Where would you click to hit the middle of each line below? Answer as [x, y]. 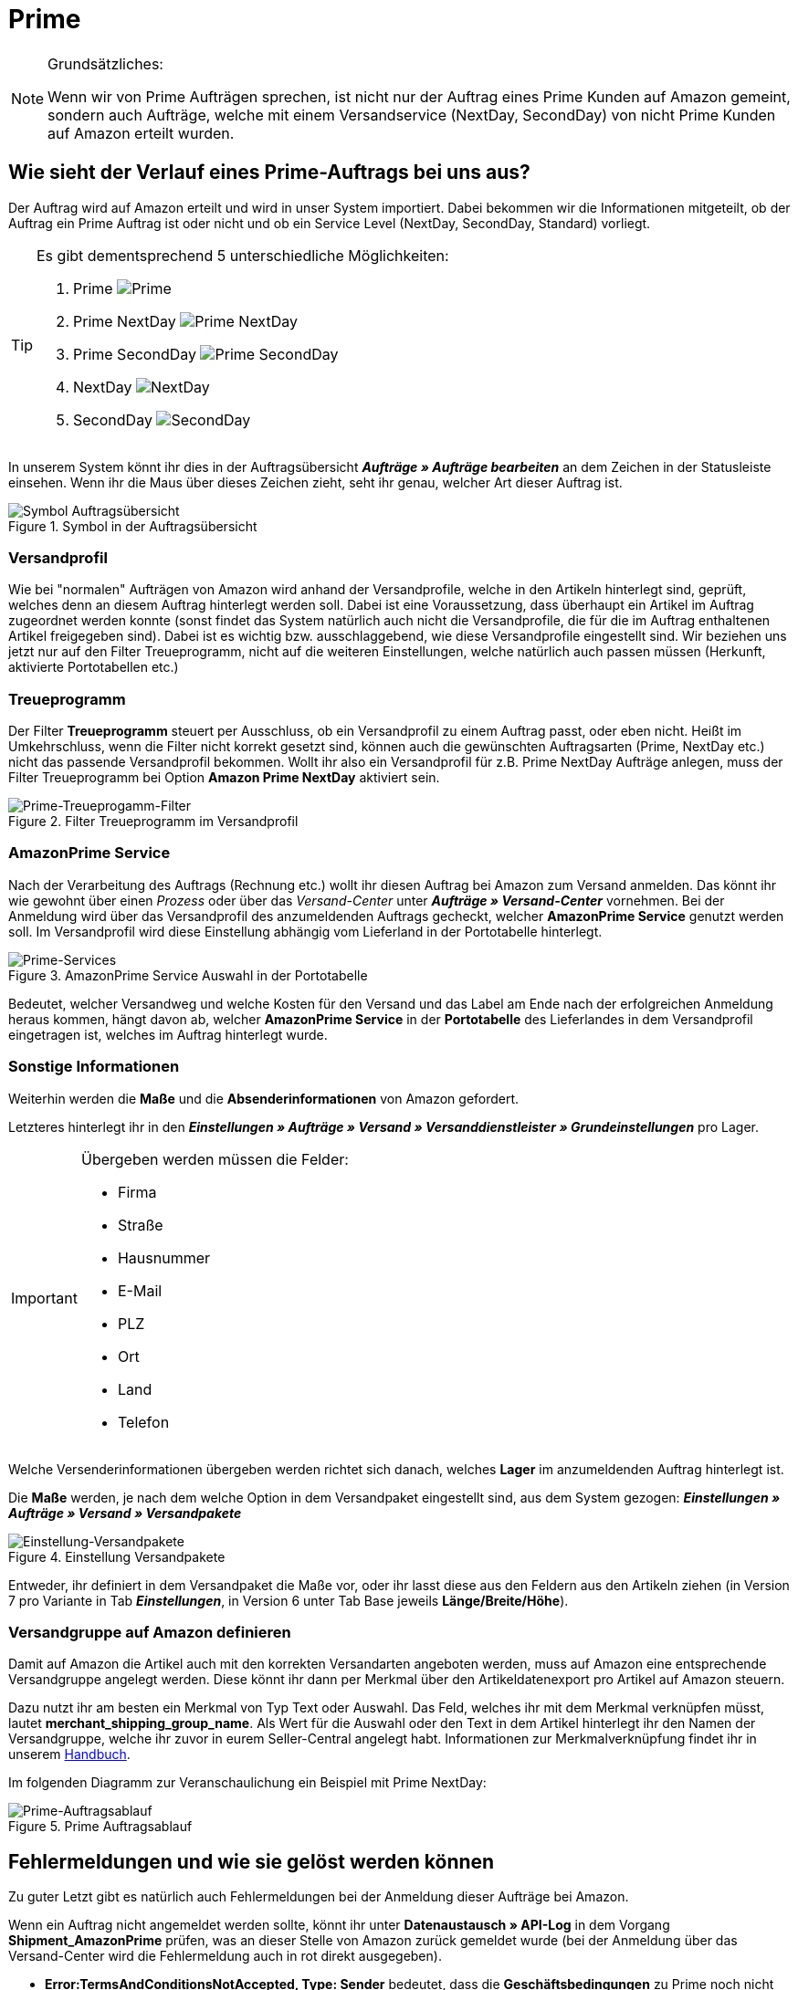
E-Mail [140, 1290]
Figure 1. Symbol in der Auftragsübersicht [133, 526]
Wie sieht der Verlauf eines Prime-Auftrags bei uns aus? [269, 173]
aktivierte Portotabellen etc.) [94, 667]
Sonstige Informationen [94, 1067]
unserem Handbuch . [69, 1754]
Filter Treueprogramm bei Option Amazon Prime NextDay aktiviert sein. [224, 778]
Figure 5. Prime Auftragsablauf [100, 1827]
